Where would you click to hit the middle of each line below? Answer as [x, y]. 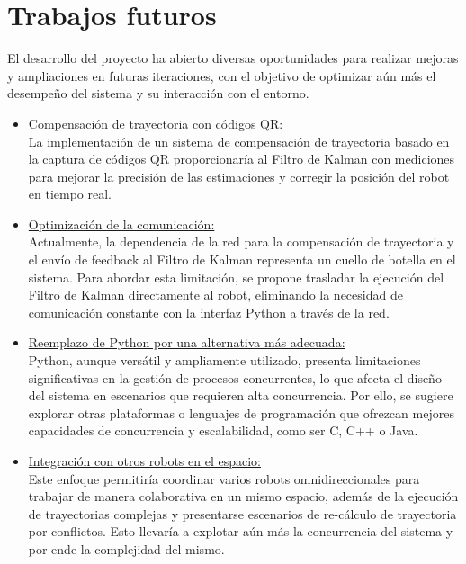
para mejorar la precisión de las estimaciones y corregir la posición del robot [239, 176]
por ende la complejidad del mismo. [126, 548]
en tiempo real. [70, 194]
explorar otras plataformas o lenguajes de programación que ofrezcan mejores [241, 412]
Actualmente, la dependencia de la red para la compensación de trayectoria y [241, 242]
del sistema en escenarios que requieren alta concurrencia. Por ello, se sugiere [241, 395]
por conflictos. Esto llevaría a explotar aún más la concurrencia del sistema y [241, 531]
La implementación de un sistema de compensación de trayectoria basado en [239, 141]
